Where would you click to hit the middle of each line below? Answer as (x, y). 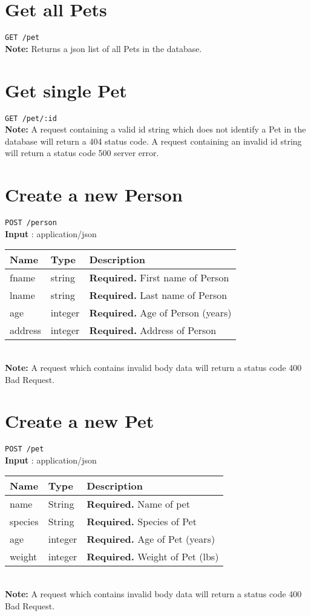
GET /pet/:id (31, 118)
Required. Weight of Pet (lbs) (153, 557)
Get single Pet (66, 90)
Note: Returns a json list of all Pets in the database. (103, 48)
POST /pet (25, 449)
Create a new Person (94, 195)
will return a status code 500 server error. (82, 153)
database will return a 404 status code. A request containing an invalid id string (153, 141)
